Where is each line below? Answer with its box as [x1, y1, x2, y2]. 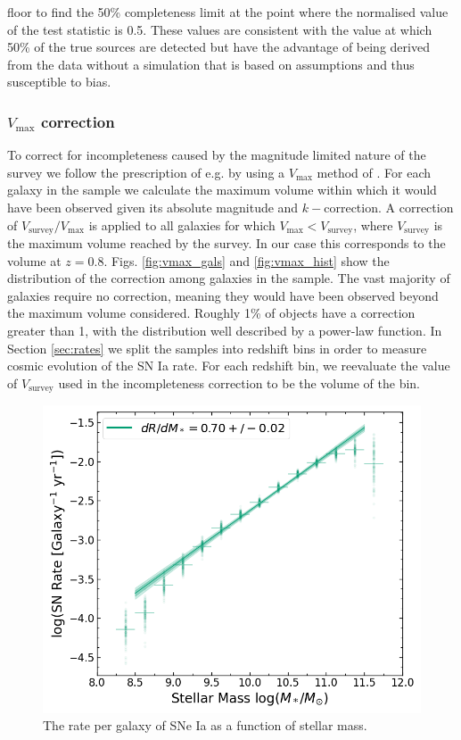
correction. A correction [324, 197, 454, 216]
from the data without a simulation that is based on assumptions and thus [7, 54, 415, 73]
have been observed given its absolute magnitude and [7, 197, 299, 216]
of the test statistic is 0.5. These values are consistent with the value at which [7, 20, 432, 38]
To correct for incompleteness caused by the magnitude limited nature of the [7, 146, 426, 164]
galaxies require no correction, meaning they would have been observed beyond [7, 286, 439, 304]
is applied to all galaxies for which [88, 215, 276, 234]
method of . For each [317, 162, 432, 181]
